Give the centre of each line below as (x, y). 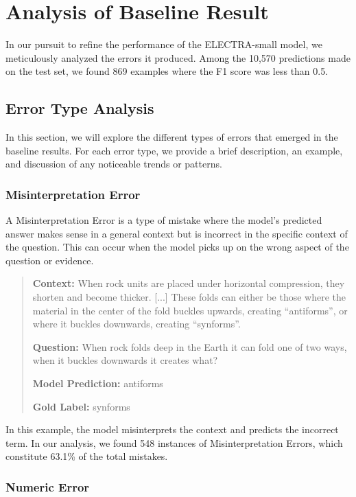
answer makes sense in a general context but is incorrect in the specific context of (177, 233)
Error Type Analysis (80, 108)
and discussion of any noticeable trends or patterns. (114, 164)
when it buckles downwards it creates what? (125, 360)
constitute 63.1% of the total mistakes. (87, 456)
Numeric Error (48, 486)
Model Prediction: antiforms (98, 383)
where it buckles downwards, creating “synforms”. (137, 324)
